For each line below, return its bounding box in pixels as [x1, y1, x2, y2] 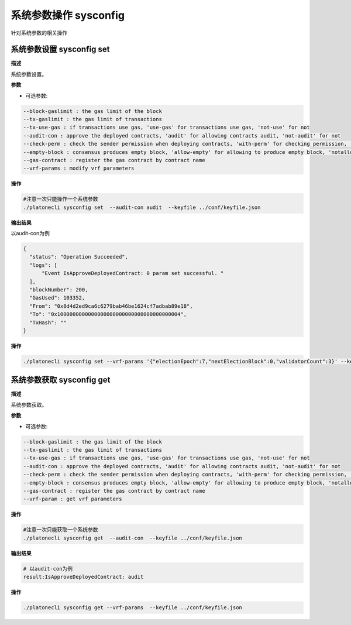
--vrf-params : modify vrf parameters [23, 165, 135, 172]
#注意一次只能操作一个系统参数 [23, 196, 99, 202]
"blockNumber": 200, [29, 287, 88, 293]
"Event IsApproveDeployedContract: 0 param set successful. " [42, 270, 224, 277]
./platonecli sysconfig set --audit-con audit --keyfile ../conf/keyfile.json [23, 204, 261, 211]
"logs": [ [29, 262, 58, 269]
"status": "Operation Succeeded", [29, 253, 129, 260]
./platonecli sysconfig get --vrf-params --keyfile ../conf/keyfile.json [23, 605, 243, 611]
